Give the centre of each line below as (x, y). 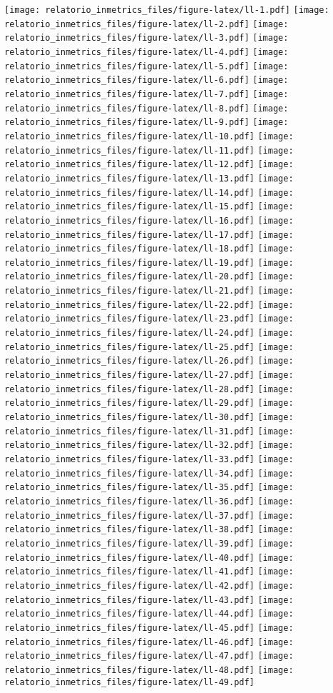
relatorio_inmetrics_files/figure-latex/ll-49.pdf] (129, 682)
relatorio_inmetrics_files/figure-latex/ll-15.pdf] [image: (149, 207)
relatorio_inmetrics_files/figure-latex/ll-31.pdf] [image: (149, 431)
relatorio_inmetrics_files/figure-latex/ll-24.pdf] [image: (149, 333)
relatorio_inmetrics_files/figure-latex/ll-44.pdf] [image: (149, 614)
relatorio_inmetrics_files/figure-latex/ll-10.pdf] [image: (149, 136)
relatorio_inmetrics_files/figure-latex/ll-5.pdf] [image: (147, 66)
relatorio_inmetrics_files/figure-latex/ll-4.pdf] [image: (147, 52)
